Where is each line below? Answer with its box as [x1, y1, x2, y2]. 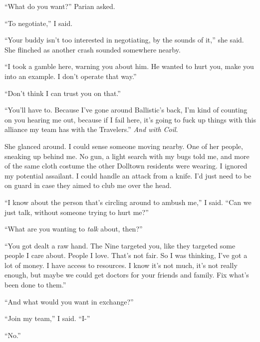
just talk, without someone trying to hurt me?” [4, 206, 149, 217]
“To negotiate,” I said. [4, 17, 73, 28]
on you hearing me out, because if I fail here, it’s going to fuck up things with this [4, 114, 257, 124]
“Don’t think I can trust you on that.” [4, 87, 121, 98]
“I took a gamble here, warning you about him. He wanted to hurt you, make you [4, 61, 254, 71]
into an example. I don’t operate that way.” [4, 70, 137, 81]
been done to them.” [4, 279, 66, 290]
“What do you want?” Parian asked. [4, 1, 115, 11]
